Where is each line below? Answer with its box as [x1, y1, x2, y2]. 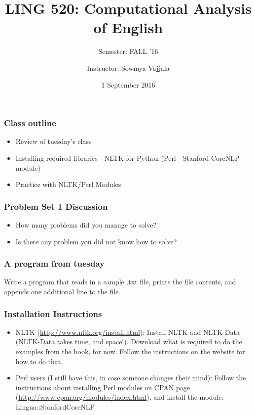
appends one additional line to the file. [4, 286, 121, 296]
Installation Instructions [4, 307, 102, 320]
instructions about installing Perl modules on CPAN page [15, 382, 190, 392]
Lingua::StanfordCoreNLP [15, 401, 95, 412]
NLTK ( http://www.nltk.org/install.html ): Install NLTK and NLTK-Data [15, 326, 240, 337]
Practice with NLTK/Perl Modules [15, 179, 121, 189]
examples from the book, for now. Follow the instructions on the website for [15, 346, 245, 356]
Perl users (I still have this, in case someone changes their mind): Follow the [15, 372, 246, 383]
